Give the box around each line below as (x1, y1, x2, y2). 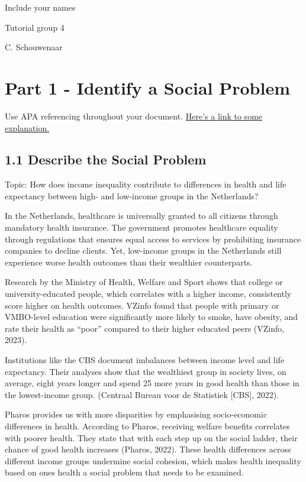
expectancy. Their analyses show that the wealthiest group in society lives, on (5, 365, 286, 377)
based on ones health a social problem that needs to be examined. (5, 466, 244, 478)
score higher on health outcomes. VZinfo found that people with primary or (5, 299, 279, 311)
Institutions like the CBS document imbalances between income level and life (5, 354, 285, 366)
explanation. (5, 121, 50, 134)
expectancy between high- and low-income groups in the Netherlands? (5, 189, 259, 202)
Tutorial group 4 (5, 21, 65, 33)
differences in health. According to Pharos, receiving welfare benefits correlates (5, 419, 290, 432)
